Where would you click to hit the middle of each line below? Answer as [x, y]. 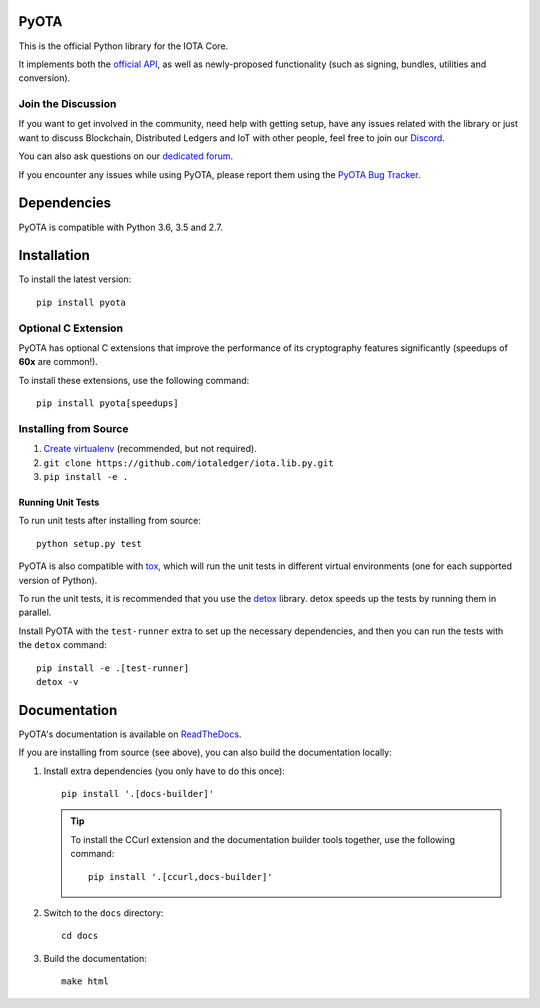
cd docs [80, 936]
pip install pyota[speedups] [107, 403]
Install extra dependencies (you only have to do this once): [164, 771]
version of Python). [58, 580]
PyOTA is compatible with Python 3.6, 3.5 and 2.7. [121, 227]
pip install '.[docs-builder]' [138, 794]
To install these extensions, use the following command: [134, 380]
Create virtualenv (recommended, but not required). [150, 449]
